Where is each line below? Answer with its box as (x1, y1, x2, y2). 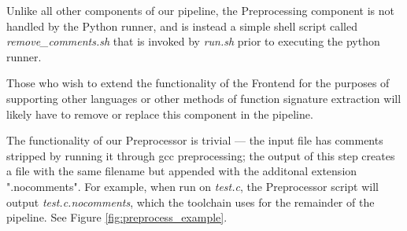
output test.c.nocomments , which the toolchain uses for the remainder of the (6, 193, 375, 210)
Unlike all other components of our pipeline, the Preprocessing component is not (6, 2, 395, 18)
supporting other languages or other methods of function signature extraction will (6, 90, 401, 106)
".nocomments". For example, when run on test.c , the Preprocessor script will (6, 178, 379, 194)
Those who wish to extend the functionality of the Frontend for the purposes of (6, 75, 390, 91)
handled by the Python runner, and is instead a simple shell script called (6, 17, 358, 34)
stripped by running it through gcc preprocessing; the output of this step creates (6, 147, 395, 163)
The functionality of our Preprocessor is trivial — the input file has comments (6, 132, 383, 148)
